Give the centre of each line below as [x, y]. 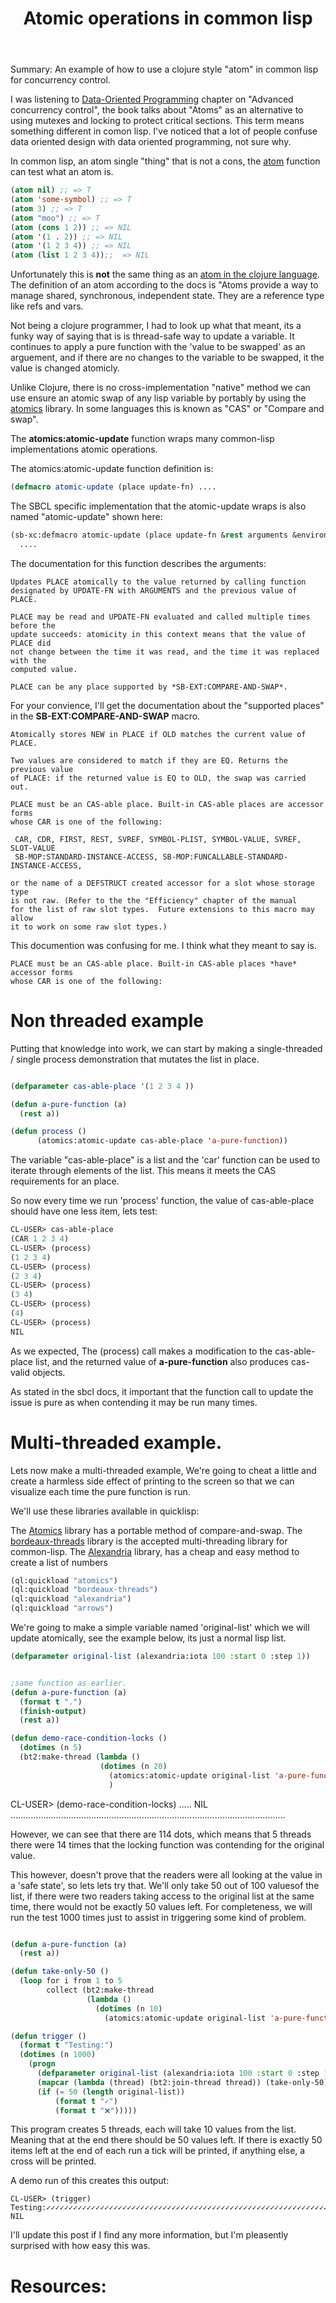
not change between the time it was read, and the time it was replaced [165, 652]
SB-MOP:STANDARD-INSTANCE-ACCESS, [86, 857]
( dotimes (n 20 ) [133, 1766]
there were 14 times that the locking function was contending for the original [167, 1844]
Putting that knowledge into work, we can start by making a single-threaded [166, 1048]
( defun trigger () [48, 2036]
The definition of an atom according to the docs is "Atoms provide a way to [164, 285]
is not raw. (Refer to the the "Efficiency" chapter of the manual [154, 900]
